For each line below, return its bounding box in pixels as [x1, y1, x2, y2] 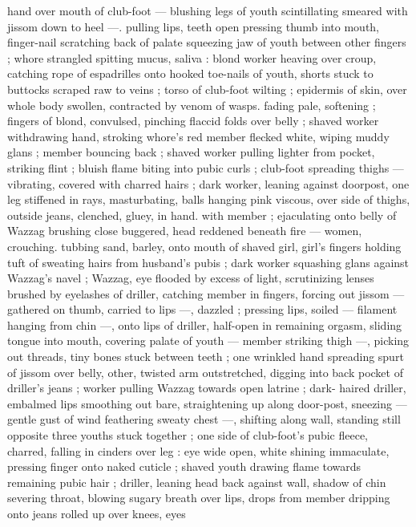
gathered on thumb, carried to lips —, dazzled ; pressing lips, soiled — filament [7, 301, 398, 318]
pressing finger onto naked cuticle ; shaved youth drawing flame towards [7, 458, 361, 475]
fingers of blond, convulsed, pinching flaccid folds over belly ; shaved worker [7, 112, 379, 129]
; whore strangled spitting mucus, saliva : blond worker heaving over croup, [7, 49, 377, 66]
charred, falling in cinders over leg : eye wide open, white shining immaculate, [7, 442, 390, 459]
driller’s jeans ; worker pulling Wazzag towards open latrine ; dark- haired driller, [7, 379, 406, 396]
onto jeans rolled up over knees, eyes [7, 505, 186, 521]
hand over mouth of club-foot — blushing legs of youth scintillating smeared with [7, 2, 408, 18]
